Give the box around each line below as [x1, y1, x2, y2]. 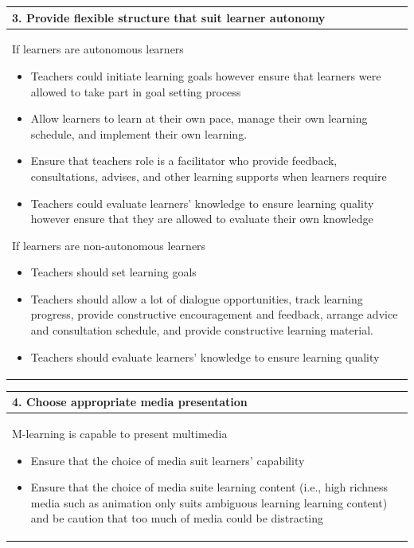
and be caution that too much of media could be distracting [30, 510, 324, 526]
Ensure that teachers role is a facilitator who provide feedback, [30, 152, 338, 169]
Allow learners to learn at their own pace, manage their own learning [30, 110, 368, 127]
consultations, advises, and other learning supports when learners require [30, 167, 387, 184]
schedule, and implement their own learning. [30, 125, 248, 142]
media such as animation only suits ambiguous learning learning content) [30, 494, 388, 511]
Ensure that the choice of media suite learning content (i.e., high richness [30, 479, 389, 495]
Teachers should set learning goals [30, 264, 197, 280]
